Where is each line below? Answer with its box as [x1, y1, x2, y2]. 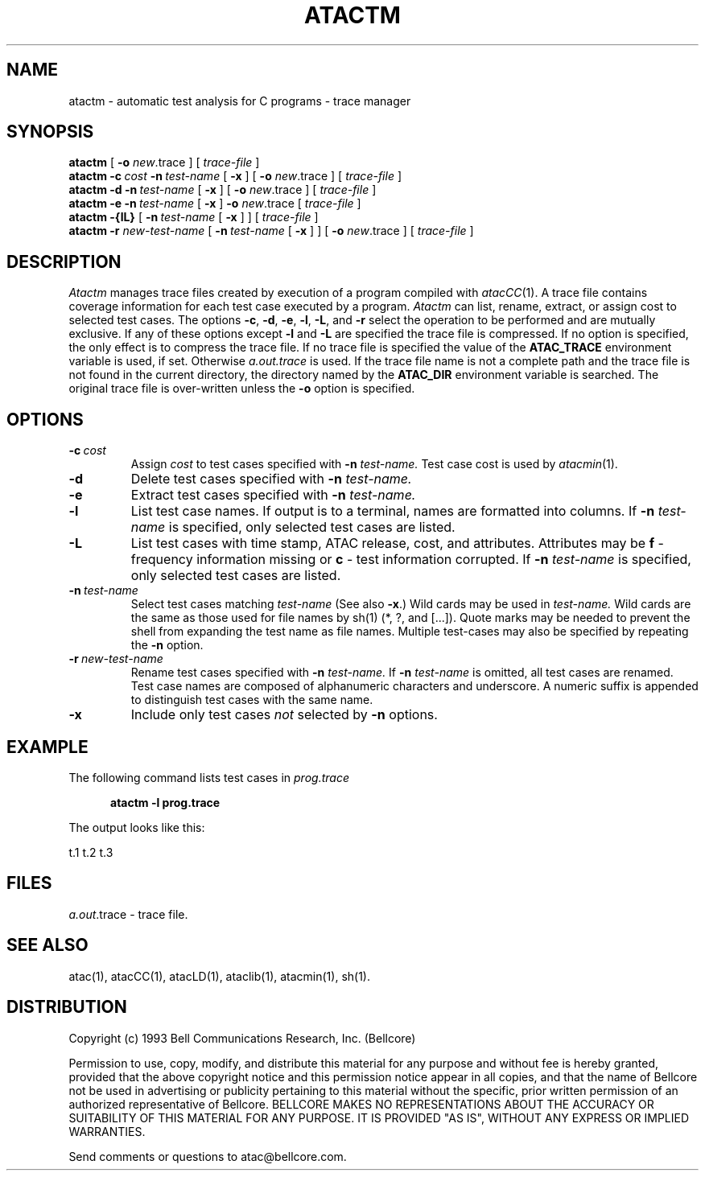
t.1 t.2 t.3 [68, 845, 113, 859]
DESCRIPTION [6, 251, 122, 272]
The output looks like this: [68, 820, 205, 834]
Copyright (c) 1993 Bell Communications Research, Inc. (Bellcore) [68, 1031, 416, 1045]
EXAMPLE [6, 736, 89, 757]
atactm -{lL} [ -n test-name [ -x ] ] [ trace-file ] [68, 210, 319, 224]
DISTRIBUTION [6, 997, 127, 1018]
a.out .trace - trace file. [68, 907, 188, 921]
